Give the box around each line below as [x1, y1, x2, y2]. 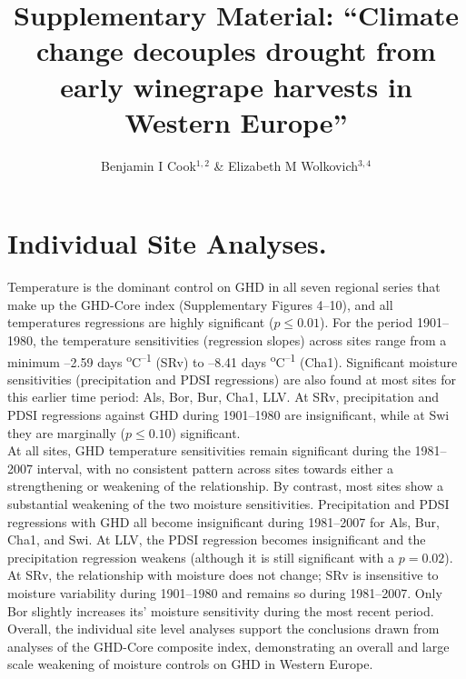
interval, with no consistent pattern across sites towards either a [36, 458, 393, 477]
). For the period [320, 313, 413, 332]
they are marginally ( [7, 423, 125, 442]
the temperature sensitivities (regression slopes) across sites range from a [40, 331, 447, 349]
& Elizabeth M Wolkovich [213, 155, 358, 175]
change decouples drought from [36, 32, 436, 69]
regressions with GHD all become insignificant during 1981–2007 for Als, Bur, [7, 512, 440, 531]
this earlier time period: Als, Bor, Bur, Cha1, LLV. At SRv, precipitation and [7, 387, 440, 406]
